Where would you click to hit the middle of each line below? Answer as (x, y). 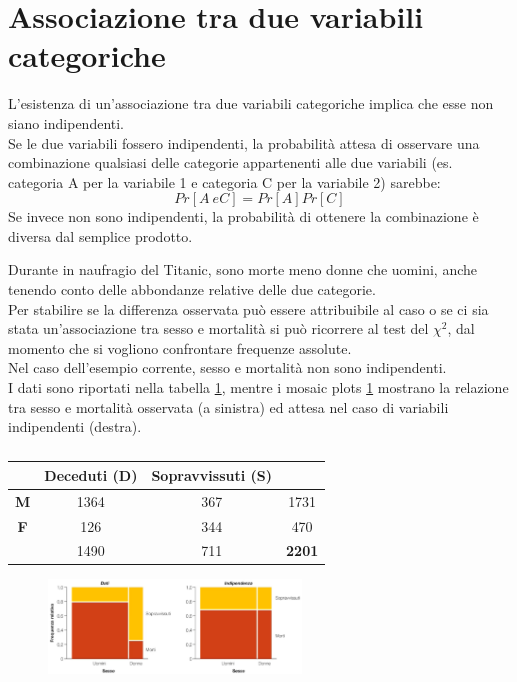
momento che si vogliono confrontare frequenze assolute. (180, 347)
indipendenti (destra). (75, 426)
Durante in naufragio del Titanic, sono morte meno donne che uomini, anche (243, 269)
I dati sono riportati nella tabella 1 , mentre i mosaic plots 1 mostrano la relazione (258, 387)
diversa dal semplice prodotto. (100, 235)
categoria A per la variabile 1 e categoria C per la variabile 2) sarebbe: (224, 181)
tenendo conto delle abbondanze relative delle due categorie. (192, 289)
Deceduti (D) (91, 474)
